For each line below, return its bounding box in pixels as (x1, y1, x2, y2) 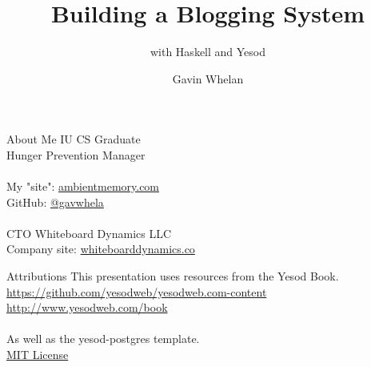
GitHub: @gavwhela (6, 193, 104, 210)
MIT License (6, 346, 69, 363)
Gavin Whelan (172, 70, 244, 87)
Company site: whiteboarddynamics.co (6, 240, 195, 257)
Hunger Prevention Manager (6, 146, 146, 163)
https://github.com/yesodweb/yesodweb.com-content (6, 283, 267, 300)
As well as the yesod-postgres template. (6, 330, 200, 347)
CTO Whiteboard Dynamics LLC (6, 224, 172, 241)
